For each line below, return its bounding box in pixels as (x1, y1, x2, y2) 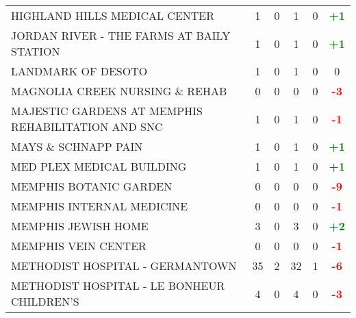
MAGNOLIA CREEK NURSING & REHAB (11, 83, 227, 99)
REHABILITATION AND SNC (11, 119, 163, 134)
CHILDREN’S (11, 293, 79, 309)
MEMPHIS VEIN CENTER (11, 238, 147, 254)
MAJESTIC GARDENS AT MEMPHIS (11, 103, 203, 119)
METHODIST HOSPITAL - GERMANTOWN (11, 258, 237, 273)
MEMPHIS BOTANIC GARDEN (11, 178, 173, 194)
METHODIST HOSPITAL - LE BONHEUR (11, 278, 225, 293)
